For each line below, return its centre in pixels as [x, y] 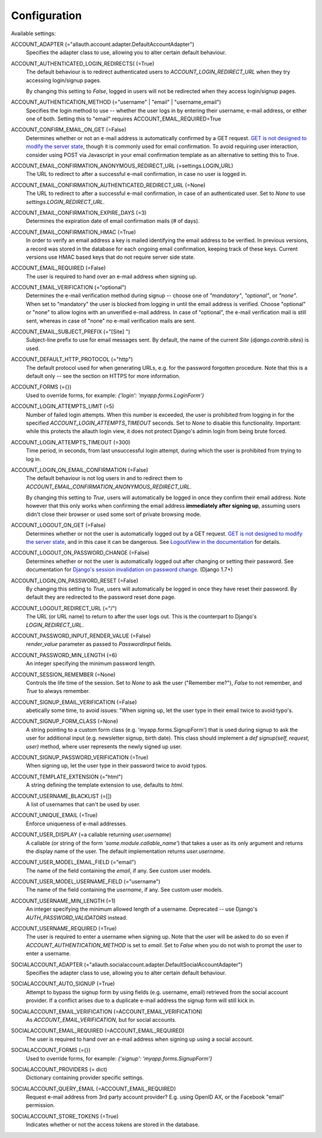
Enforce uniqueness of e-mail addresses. [77, 824]
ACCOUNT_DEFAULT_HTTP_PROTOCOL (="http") [72, 359]
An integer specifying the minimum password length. [91, 664]
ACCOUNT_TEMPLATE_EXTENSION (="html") [67, 777]
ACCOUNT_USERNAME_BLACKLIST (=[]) [61, 796]
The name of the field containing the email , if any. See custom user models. [119, 870]
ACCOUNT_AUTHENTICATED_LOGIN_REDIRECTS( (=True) [83, 63]
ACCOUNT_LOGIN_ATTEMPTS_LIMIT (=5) [63, 406]
